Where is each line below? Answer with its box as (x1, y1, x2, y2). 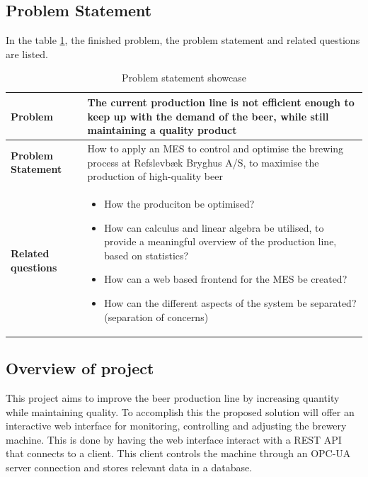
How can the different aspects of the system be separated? (104, 296, 357, 310)
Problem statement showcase (122, 70, 246, 85)
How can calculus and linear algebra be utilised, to (104, 220, 324, 235)
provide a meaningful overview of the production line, (104, 234, 337, 249)
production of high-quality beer (87, 169, 223, 184)
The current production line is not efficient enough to (87, 94, 355, 109)
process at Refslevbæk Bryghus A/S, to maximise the (87, 155, 319, 169)
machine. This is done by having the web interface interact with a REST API (6, 432, 342, 447)
